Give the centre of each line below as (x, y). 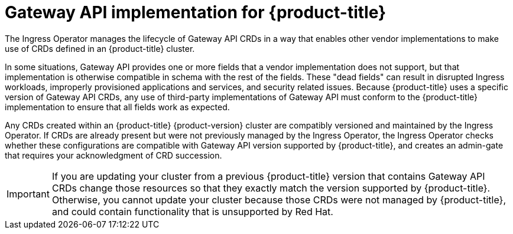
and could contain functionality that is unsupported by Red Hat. (192, 211)
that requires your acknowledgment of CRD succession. (113, 155)
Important (28, 194)
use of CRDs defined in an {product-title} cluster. (100, 48)
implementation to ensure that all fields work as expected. (117, 107)
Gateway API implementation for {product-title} (196, 12)
